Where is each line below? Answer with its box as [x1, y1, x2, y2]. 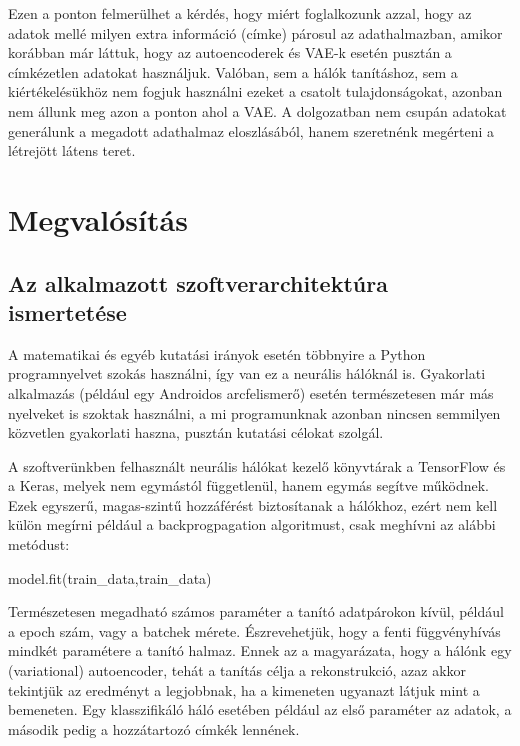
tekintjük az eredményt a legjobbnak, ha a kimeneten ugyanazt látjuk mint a [8, 679, 480, 700]
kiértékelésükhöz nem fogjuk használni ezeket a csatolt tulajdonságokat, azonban [8, 81, 503, 102]
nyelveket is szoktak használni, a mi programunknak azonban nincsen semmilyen [8, 402, 501, 423]
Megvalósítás [8, 198, 188, 239]
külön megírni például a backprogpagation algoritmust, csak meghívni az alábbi [8, 514, 496, 535]
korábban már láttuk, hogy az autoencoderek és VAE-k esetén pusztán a [8, 42, 452, 63]
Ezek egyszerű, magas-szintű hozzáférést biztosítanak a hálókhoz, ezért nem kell [8, 494, 498, 515]
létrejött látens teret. [8, 140, 136, 161]
